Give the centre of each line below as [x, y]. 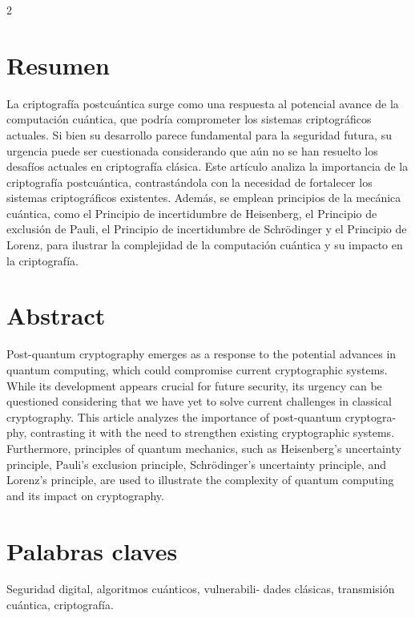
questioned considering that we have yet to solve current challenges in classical [199, 401]
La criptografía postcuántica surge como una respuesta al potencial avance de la [203, 103]
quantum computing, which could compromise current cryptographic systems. [197, 369]
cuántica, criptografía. [60, 605]
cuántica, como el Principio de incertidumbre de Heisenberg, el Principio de [192, 213]
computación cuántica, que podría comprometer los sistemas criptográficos [189, 119]
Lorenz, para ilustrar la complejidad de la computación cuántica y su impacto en [205, 245]
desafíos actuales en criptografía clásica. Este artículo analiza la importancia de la [207, 166]
